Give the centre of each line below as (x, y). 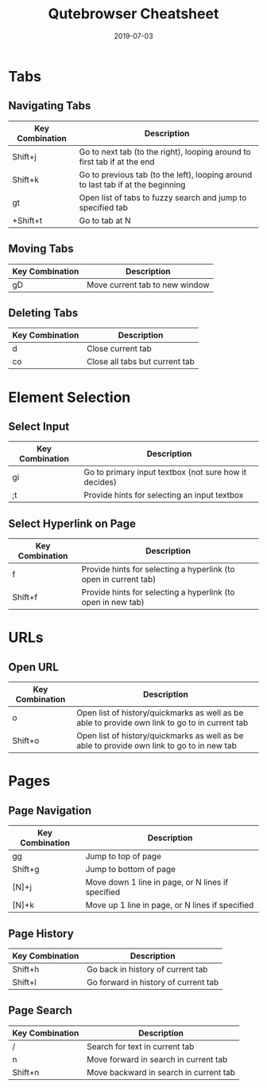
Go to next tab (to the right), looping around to (165, 151)
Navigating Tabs (50, 106)
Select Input (39, 426)
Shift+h (26, 969)
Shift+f (25, 597)
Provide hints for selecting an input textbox (164, 495)
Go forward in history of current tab (153, 982)
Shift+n (26, 1072)
